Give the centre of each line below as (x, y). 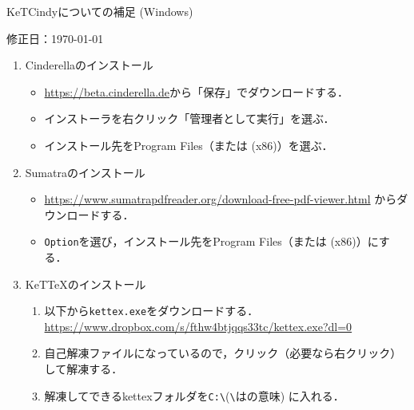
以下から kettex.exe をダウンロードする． (151, 311)
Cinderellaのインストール (89, 65)
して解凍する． (84, 369)
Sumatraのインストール (85, 172)
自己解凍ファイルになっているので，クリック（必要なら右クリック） (223, 353)
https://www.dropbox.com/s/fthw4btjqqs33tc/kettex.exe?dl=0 (198, 326)
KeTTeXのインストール (86, 284)
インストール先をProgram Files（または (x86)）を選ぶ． (189, 145)
